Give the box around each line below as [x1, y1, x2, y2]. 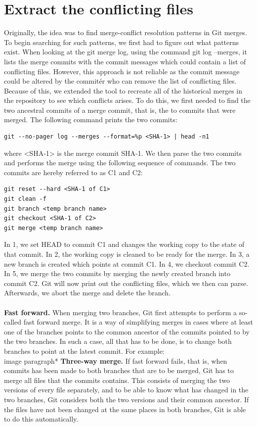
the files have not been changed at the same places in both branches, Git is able [4, 404, 246, 414]
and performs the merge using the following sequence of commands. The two [4, 157, 236, 168]
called [4, 317, 21, 327]
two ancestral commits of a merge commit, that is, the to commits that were [4, 104, 236, 115]
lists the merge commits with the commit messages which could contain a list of [4, 56, 246, 66]
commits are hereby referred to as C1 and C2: [4, 167, 143, 177]
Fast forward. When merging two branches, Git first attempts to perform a [4, 307, 237, 317]
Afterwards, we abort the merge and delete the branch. [4, 287, 171, 298]
